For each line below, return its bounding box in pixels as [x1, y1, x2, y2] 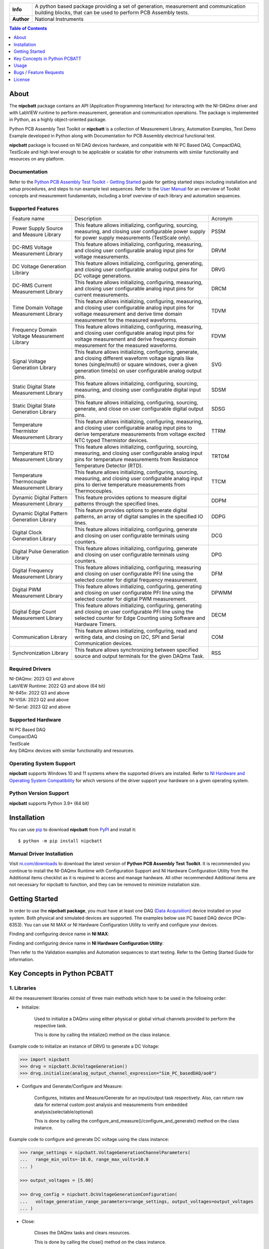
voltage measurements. [74, 253, 130, 260]
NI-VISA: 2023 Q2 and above [9, 697, 69, 703]
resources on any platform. [9, 156, 65, 162]
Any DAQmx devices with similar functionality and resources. [9, 747, 134, 754]
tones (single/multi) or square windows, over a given [74, 361, 198, 368]
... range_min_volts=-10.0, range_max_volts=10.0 [19, 1157, 149, 1163]
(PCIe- [232, 915, 247, 921]
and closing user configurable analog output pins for [74, 266, 198, 273]
